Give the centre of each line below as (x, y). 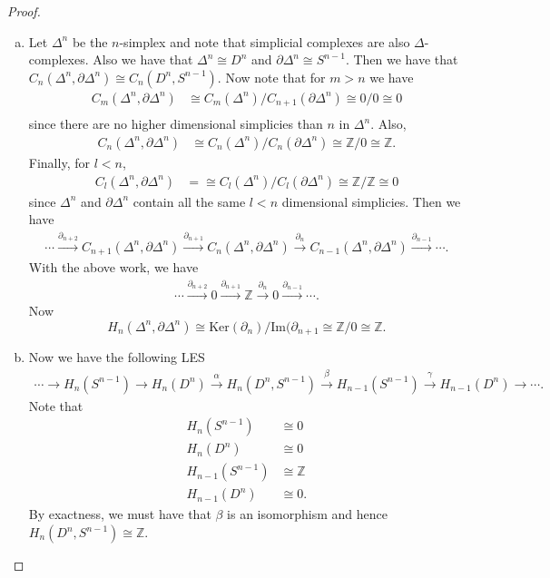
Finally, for (59, 162)
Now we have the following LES (117, 357)
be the (90, 41)
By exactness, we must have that (120, 514)
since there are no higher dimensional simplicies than (176, 124)
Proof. (24, 11)
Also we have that (143, 59)
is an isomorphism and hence (307, 514)
